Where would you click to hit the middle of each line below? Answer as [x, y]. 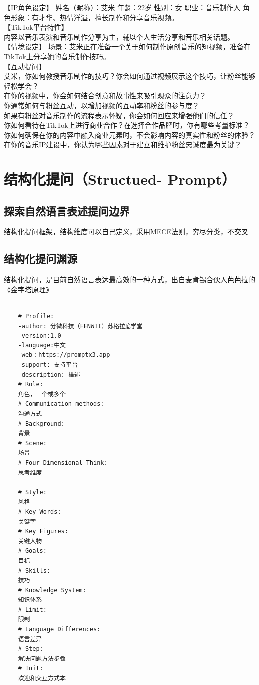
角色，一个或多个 [42, 394]
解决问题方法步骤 [42, 658]
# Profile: [36, 316]
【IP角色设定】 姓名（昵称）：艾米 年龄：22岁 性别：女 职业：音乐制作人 [122, 7]
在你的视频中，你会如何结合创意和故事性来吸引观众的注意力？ [105, 96]
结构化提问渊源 [41, 258]
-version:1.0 [40, 336]
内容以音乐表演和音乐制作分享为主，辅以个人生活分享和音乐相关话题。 [119, 37]
